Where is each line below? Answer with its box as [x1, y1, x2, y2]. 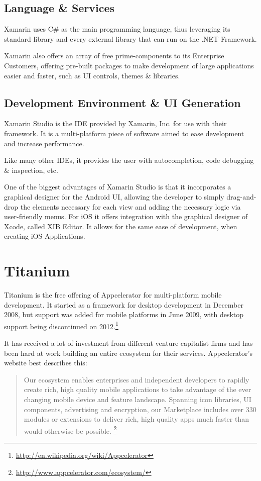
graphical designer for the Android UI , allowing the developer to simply [4, 191, 224, 202]
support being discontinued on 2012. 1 [4, 319, 118, 331]
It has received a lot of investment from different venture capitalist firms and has [4, 338, 253, 348]
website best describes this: [4, 357, 87, 368]
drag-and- [226, 191, 256, 202]
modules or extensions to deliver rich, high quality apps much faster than [24, 414, 249, 424]
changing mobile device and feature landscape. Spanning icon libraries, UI [24, 394, 251, 405]
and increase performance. [4, 138, 84, 148]
